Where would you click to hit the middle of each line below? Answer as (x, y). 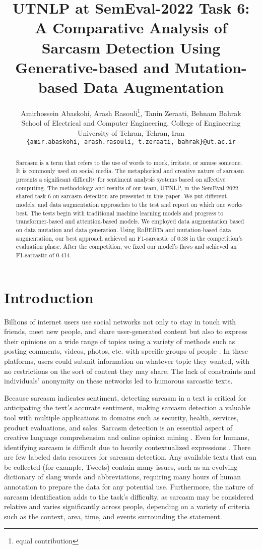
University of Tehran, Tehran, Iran (131, 132)
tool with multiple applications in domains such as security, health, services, (121, 417)
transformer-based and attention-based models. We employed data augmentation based (130, 221)
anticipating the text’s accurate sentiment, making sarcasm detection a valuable (127, 407)
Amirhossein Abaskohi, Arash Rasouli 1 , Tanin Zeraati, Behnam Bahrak (131, 112)
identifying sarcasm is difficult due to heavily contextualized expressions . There (127, 447)
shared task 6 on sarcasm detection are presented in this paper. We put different (121, 196)
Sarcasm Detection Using (131, 47)
